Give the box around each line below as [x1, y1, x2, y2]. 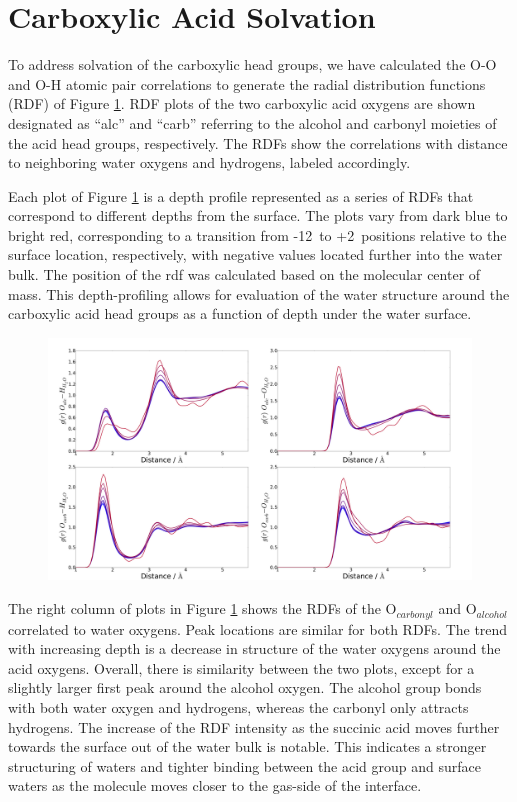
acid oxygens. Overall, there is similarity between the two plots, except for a [8, 657, 475, 678]
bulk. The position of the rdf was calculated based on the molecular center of [8, 264, 481, 285]
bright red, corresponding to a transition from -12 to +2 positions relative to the [8, 224, 507, 245]
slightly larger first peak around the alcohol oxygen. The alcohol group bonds [8, 677, 482, 698]
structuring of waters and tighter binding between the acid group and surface [8, 755, 482, 776]
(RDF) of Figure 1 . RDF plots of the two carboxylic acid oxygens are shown [8, 93, 476, 114]
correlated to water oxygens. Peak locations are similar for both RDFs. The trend [8, 618, 508, 639]
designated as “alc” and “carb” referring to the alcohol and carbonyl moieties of [8, 112, 497, 133]
